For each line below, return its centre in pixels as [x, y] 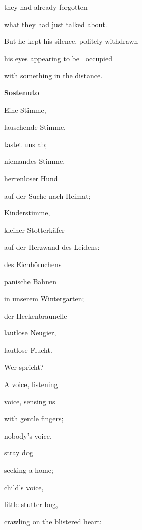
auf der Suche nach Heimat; [47, 195]
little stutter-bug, [31, 504]
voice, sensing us [30, 401]
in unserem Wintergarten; [44, 298]
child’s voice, [24, 487]
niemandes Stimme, [35, 161]
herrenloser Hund [31, 178]
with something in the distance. [53, 75]
